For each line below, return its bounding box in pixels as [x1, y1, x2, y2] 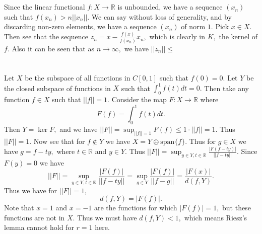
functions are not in [4, 212, 65, 222]
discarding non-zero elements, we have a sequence [4, 21, 157, 32]
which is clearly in [149, 31, 206, 42]
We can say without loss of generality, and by [91, 11, 232, 22]
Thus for [189, 136, 216, 146]
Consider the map [111, 94, 167, 105]
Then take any [204, 83, 249, 93]
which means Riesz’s [184, 212, 247, 222]
